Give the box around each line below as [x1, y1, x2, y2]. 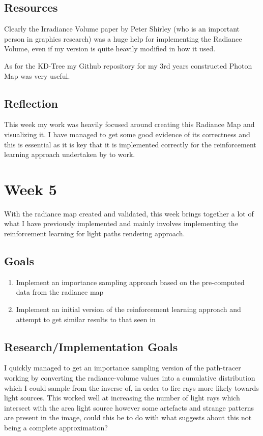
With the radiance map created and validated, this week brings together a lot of [4, 208, 254, 219]
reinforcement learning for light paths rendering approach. [4, 228, 185, 239]
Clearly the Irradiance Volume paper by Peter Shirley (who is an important [4, 23, 240, 34]
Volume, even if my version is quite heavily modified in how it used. [4, 43, 216, 54]
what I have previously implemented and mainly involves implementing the [4, 218, 238, 229]
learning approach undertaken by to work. [4, 149, 135, 160]
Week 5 [4, 178, 57, 199]
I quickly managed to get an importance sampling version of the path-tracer [4, 362, 241, 373]
